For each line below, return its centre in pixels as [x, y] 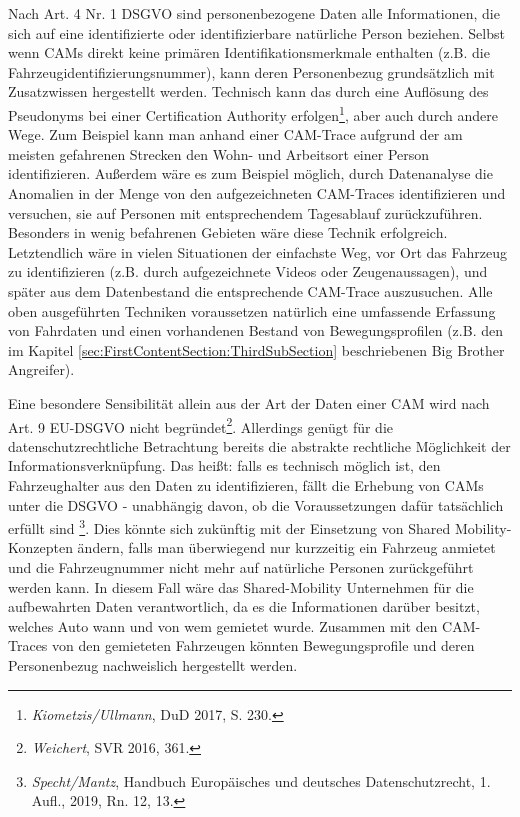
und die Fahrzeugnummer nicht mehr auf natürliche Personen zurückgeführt [241, 567]
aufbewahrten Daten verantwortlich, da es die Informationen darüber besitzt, [244, 606]
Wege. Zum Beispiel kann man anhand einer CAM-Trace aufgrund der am [235, 134]
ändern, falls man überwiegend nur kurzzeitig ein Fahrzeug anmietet [286, 547]
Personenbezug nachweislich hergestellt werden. [153, 664]
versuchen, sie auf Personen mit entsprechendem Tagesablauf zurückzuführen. [245, 212]
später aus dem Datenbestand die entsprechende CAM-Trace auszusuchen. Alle [250, 290]
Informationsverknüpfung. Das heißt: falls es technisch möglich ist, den [224, 465]
